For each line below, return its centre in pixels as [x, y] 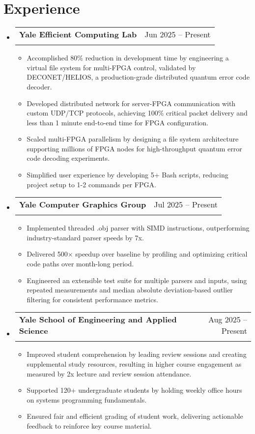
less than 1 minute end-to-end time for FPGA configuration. [117, 122]
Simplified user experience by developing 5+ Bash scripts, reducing [127, 175]
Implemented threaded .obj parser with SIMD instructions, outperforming [138, 228]
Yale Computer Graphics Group [83, 204]
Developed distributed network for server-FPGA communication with [131, 103]
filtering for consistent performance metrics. [92, 299]
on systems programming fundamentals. [87, 399]
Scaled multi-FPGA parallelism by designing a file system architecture [133, 139]
